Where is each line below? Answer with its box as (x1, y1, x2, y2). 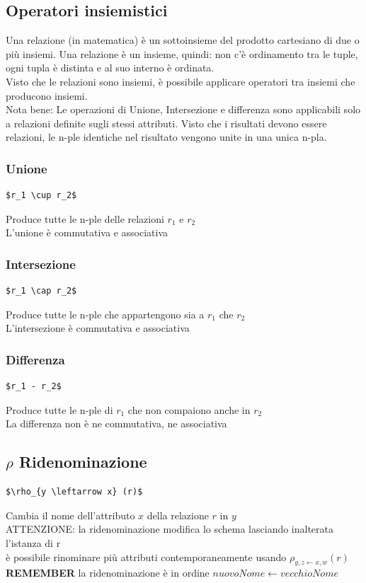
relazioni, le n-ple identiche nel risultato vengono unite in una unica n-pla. (6, 129, 327, 144)
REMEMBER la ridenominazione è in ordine (6, 565, 210, 580)
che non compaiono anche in (127, 402, 251, 417)
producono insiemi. (6, 88, 88, 103)
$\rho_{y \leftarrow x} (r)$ (6, 487, 143, 497)
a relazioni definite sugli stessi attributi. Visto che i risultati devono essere (6, 115, 327, 130)
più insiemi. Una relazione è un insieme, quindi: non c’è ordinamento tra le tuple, (6, 46, 358, 61)
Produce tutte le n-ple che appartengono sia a (6, 306, 205, 321)
